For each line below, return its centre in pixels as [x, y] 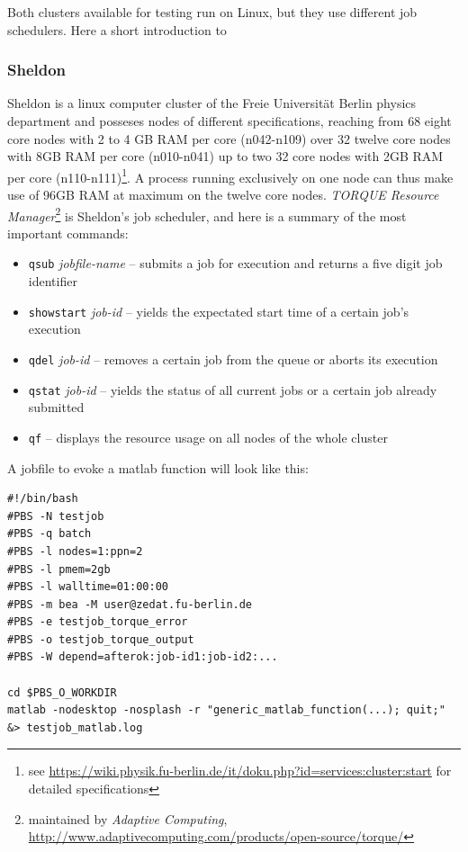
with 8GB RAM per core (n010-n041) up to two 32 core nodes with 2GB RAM [225, 156]
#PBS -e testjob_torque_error [98, 622]
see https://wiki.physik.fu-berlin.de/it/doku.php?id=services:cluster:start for [240, 771]
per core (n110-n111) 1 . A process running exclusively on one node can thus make [230, 175]
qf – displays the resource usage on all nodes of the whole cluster [208, 437]
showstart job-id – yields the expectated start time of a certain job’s [219, 311]
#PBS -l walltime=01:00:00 [88, 587]
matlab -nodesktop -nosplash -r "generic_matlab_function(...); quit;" [226, 710]
